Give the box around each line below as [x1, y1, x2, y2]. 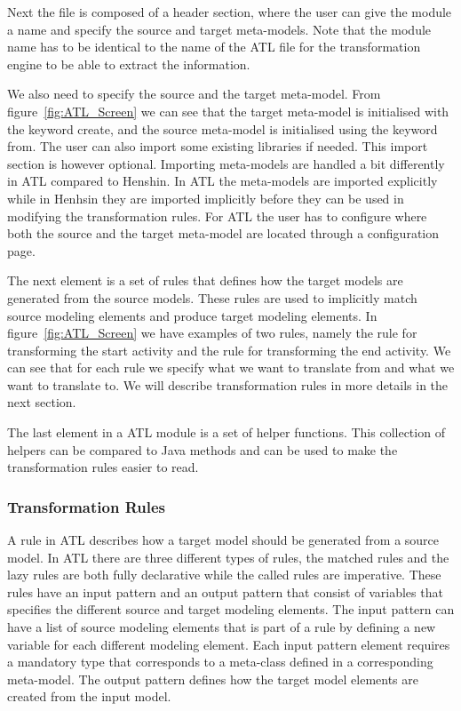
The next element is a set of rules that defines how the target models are [7, 271, 403, 290]
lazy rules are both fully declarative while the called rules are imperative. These [7, 565, 441, 584]
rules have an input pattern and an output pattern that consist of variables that [7, 582, 443, 601]
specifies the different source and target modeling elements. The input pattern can [7, 600, 455, 619]
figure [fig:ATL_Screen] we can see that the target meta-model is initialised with [7, 101, 449, 120]
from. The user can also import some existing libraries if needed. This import [7, 137, 428, 156]
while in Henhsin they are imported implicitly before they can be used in [7, 188, 404, 207]
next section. [7, 393, 76, 411]
